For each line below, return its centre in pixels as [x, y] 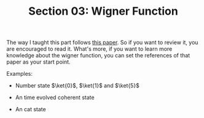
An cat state [30, 109]
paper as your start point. [38, 62]
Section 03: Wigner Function [103, 11]
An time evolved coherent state [55, 98]
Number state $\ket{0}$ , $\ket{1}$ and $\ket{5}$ [77, 86]
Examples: [19, 74]
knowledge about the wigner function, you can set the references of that [98, 56]
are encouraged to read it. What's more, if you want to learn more [89, 49]
